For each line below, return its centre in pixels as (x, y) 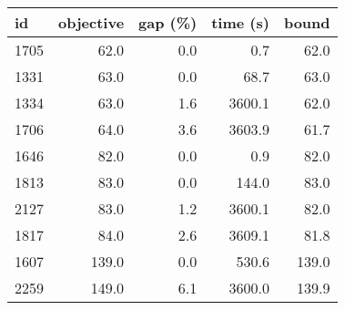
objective (91, 22)
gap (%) (168, 22)
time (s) (240, 22)
